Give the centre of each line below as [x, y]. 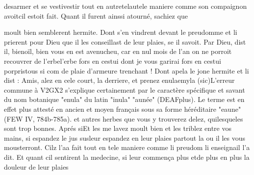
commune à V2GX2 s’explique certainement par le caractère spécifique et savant [125, 89]
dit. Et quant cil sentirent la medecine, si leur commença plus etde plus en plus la [127, 157]
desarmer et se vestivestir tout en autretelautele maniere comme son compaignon [126, 6]
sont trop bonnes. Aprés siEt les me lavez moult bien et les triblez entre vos [118, 128]
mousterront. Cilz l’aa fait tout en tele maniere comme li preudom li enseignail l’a [127, 147]
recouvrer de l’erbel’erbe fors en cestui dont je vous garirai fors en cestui [113, 61]
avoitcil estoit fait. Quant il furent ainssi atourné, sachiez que [96, 15]
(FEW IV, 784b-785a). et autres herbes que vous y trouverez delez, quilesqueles [124, 118]
